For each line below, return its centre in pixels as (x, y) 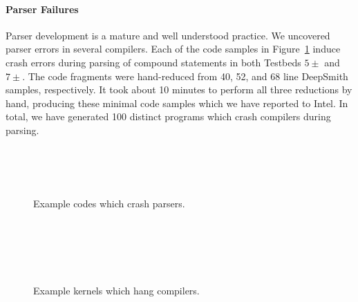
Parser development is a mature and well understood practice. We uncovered (168, 35)
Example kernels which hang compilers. (116, 291)
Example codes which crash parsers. (109, 204)
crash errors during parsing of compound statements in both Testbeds (153, 62)
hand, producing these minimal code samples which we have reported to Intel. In (177, 103)
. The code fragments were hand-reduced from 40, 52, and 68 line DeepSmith (185, 76)
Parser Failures (42, 9)
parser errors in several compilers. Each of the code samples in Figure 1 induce (173, 49)
